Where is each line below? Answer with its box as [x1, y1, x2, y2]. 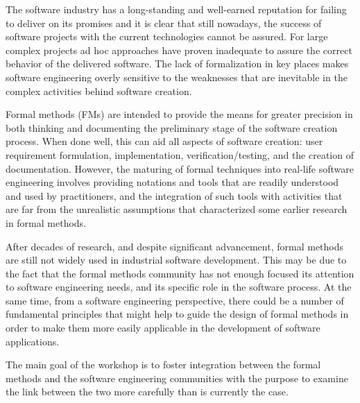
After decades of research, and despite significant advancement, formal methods [6, 239, 344, 253]
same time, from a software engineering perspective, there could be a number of [6, 293, 344, 307]
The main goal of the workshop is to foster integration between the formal [6, 357, 321, 372]
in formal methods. [6, 215, 87, 230]
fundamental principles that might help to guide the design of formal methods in [6, 307, 349, 321]
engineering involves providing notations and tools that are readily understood [6, 175, 339, 189]
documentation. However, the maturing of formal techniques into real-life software [6, 161, 354, 175]
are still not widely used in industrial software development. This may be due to [6, 252, 347, 267]
